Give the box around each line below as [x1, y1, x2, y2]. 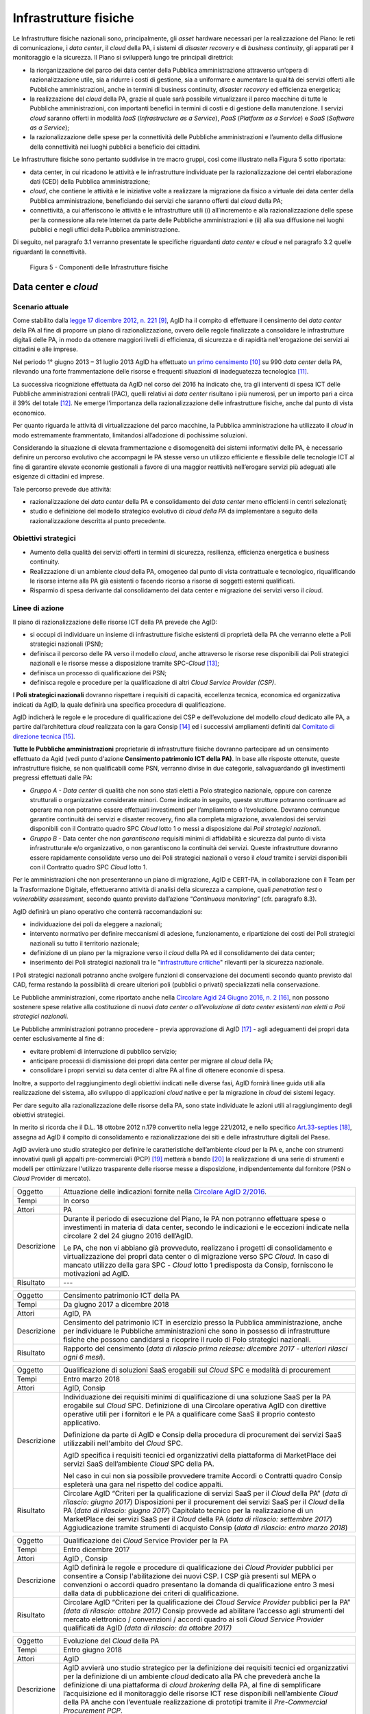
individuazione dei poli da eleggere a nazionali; [29, 919, 162, 928]
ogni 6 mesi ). [62, 1352, 106, 1362]
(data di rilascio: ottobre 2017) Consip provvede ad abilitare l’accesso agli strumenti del [62, 1606, 345, 1615]
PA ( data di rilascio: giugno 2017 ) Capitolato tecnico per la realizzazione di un [62, 1506, 314, 1515]
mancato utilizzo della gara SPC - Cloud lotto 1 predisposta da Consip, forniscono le [62, 1260, 334, 1270]
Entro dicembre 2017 [62, 1545, 130, 1554]
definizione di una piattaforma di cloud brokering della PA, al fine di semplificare [62, 1680, 321, 1689]
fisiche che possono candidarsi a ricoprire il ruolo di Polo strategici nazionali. [62, 1334, 311, 1344]
